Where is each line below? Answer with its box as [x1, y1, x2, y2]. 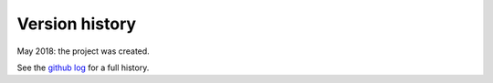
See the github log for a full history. [16, 62, 150, 73]
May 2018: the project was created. [16, 46, 150, 57]
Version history [16, 14, 137, 34]
